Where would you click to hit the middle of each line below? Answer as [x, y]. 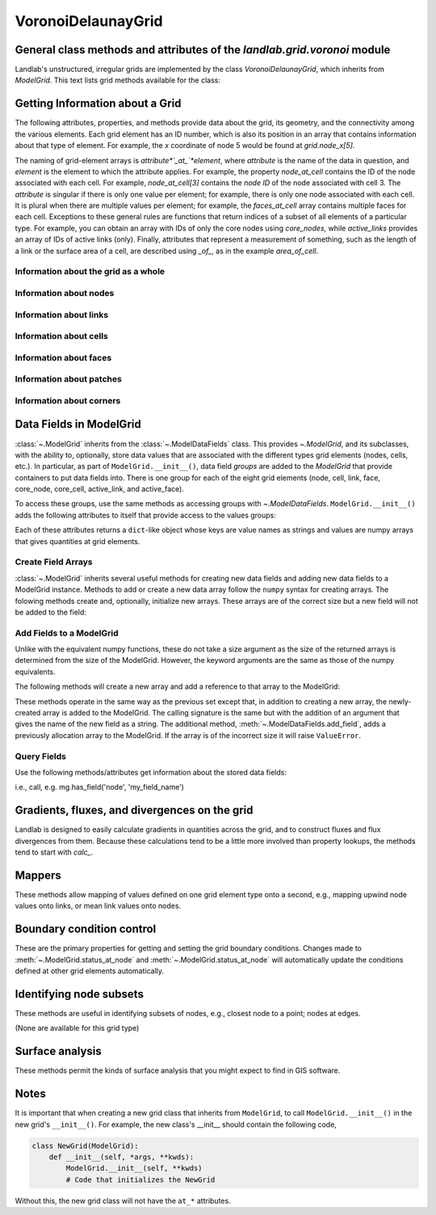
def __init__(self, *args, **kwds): [121, 1157]
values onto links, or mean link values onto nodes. [98, 906]
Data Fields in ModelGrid [78, 424]
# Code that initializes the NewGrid [140, 1179]
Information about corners [68, 400]
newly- [400, 701]
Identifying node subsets [80, 994]
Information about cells [61, 336]
